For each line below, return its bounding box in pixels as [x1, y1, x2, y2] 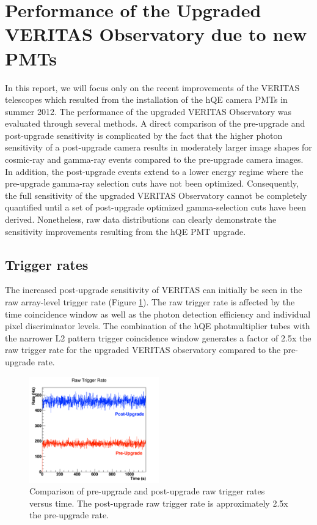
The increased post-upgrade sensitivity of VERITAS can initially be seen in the [5, 283, 302, 296]
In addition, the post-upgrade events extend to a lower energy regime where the [5, 165, 304, 177]
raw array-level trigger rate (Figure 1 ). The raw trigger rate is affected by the [5, 296, 295, 308]
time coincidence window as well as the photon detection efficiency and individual [5, 307, 311, 320]
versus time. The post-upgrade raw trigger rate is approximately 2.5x [29, 496, 288, 509]
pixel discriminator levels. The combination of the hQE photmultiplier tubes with [5, 319, 310, 332]
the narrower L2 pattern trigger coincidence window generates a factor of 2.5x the [5, 331, 312, 344]
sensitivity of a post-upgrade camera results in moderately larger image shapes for [5, 141, 312, 154]
